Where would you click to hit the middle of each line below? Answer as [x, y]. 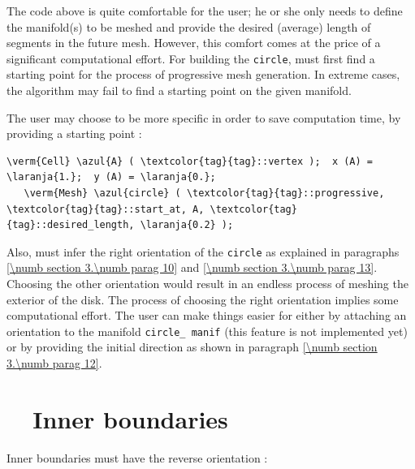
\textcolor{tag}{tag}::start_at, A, [106, 209]
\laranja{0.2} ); [187, 225]
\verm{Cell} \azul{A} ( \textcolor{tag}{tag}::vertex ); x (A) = [190, 161]
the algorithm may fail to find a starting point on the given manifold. [179, 90]
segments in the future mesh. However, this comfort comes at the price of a [194, 43]
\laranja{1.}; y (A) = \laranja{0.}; [111, 177]
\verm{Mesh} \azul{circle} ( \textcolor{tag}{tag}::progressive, [204, 193]
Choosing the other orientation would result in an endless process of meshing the [207, 284]
